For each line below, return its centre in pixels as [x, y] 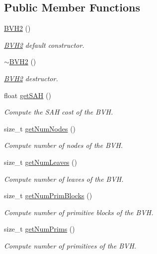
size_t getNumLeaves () [40, 162]
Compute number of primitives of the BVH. [70, 245]
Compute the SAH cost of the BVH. [59, 112]
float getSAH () [28, 95]
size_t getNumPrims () [39, 229]
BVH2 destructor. [31, 78]
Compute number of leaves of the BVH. [64, 179]
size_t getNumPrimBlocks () [48, 195]
